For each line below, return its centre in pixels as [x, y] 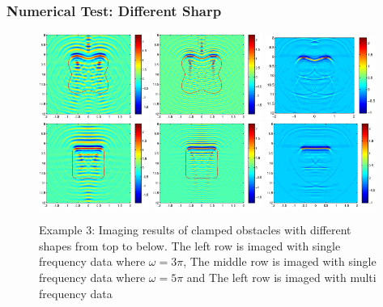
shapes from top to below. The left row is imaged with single [190, 245]
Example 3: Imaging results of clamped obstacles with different [195, 230]
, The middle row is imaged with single [280, 261]
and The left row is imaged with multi [281, 278]
